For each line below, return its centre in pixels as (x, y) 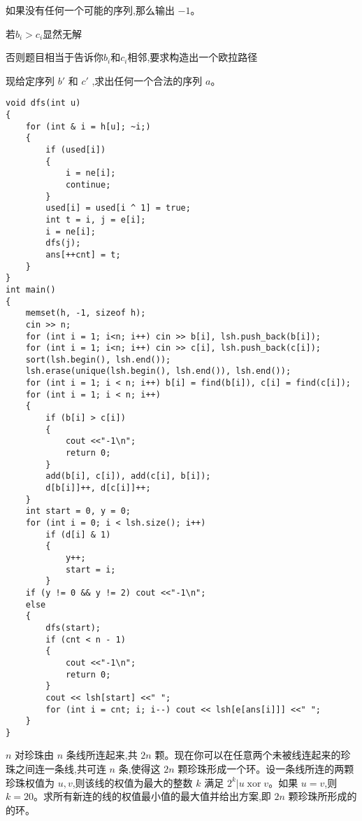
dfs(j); (63, 243)
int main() (31, 289)
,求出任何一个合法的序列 (147, 80)
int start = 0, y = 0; (78, 511)
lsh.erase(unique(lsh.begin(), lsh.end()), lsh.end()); (158, 371)
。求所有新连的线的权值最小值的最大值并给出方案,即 (152, 796)
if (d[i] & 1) (78, 534)
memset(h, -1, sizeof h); (86, 313)
